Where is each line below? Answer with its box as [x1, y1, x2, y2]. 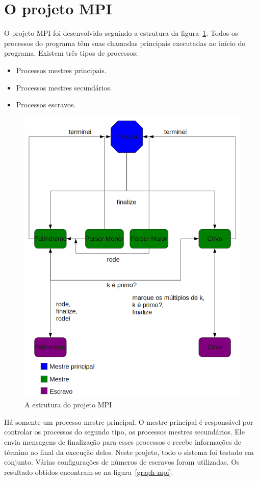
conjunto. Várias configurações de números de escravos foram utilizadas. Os [4, 456, 240, 467]
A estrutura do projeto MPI [24, 399, 112, 410]
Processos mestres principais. [16, 64, 107, 75]
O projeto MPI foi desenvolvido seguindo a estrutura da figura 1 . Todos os [4, 28, 238, 38]
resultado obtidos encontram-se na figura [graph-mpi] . [4, 466, 173, 477]
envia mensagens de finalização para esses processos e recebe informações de [4, 436, 242, 447]
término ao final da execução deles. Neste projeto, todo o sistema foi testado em [4, 446, 254, 457]
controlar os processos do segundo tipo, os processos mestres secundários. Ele [4, 426, 245, 437]
